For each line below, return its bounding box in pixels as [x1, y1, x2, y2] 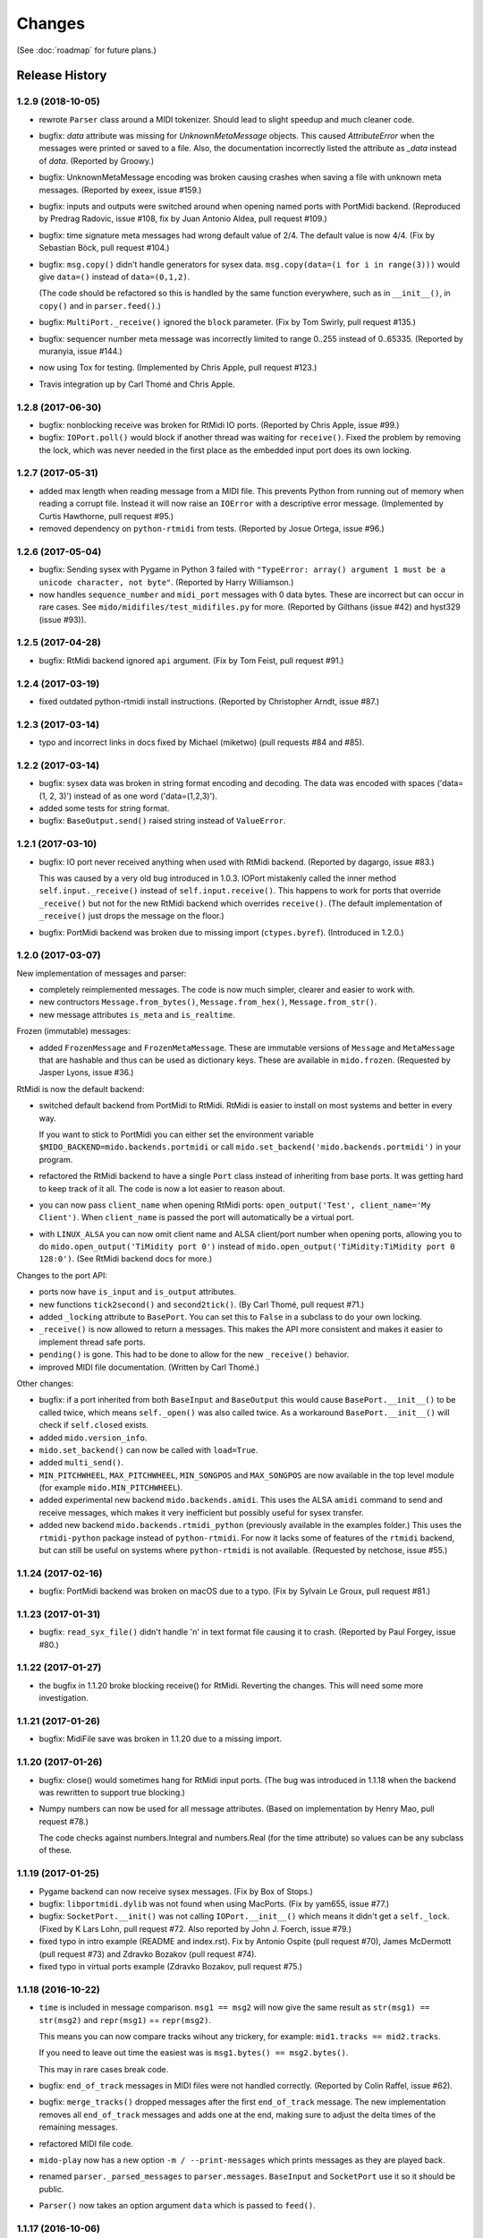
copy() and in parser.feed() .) [38, 300, 161, 311]
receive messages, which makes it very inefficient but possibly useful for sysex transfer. [38, 1507, 364, 1517]
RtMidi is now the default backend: [16, 1083, 145, 1094]
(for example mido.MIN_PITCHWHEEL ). [38, 1482, 183, 1493]
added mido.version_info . [38, 1432, 148, 1443]
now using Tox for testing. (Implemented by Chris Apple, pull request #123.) [38, 363, 318, 373]
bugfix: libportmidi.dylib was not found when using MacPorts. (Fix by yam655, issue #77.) [38, 1899, 390, 1909]
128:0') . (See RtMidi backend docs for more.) [38, 1253, 213, 1264]
